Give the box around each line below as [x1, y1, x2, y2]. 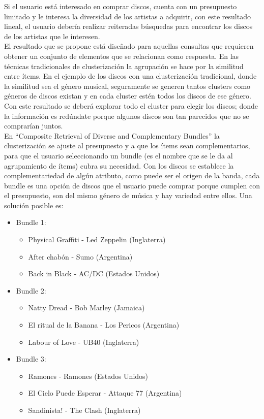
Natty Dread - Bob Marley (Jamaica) [28, 302, 145, 313]
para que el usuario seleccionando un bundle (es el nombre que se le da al [4, 150, 233, 160]
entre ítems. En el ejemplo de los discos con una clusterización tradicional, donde [4, 71, 257, 81]
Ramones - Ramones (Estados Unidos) [28, 370, 149, 381]
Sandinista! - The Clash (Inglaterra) [28, 405, 141, 415]
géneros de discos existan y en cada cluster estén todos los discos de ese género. [4, 90, 251, 101]
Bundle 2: [16, 285, 46, 296]
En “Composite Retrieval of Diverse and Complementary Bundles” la [4, 130, 220, 141]
